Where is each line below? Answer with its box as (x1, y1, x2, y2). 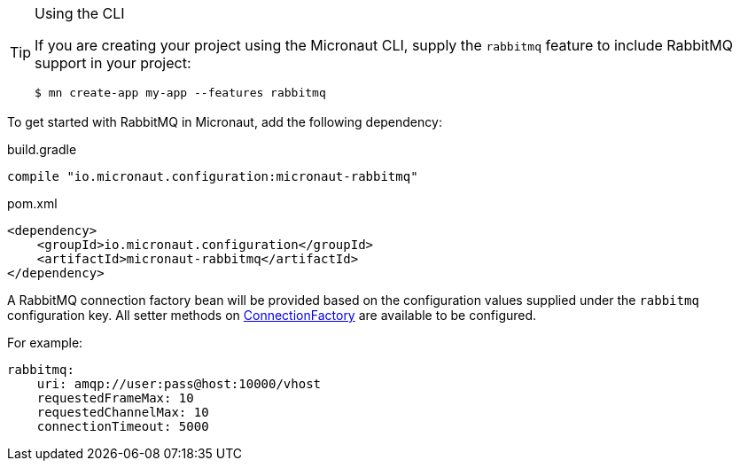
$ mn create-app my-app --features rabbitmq (35, 86, 326, 99)
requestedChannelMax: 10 (36, 405, 209, 419)
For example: (7, 335, 83, 350)
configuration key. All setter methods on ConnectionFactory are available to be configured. (7, 308, 537, 323)
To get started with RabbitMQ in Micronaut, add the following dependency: (7, 114, 442, 129)
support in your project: (35, 54, 191, 72)
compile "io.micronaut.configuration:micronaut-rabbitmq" (7, 169, 418, 183)
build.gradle (7, 142, 77, 157)
